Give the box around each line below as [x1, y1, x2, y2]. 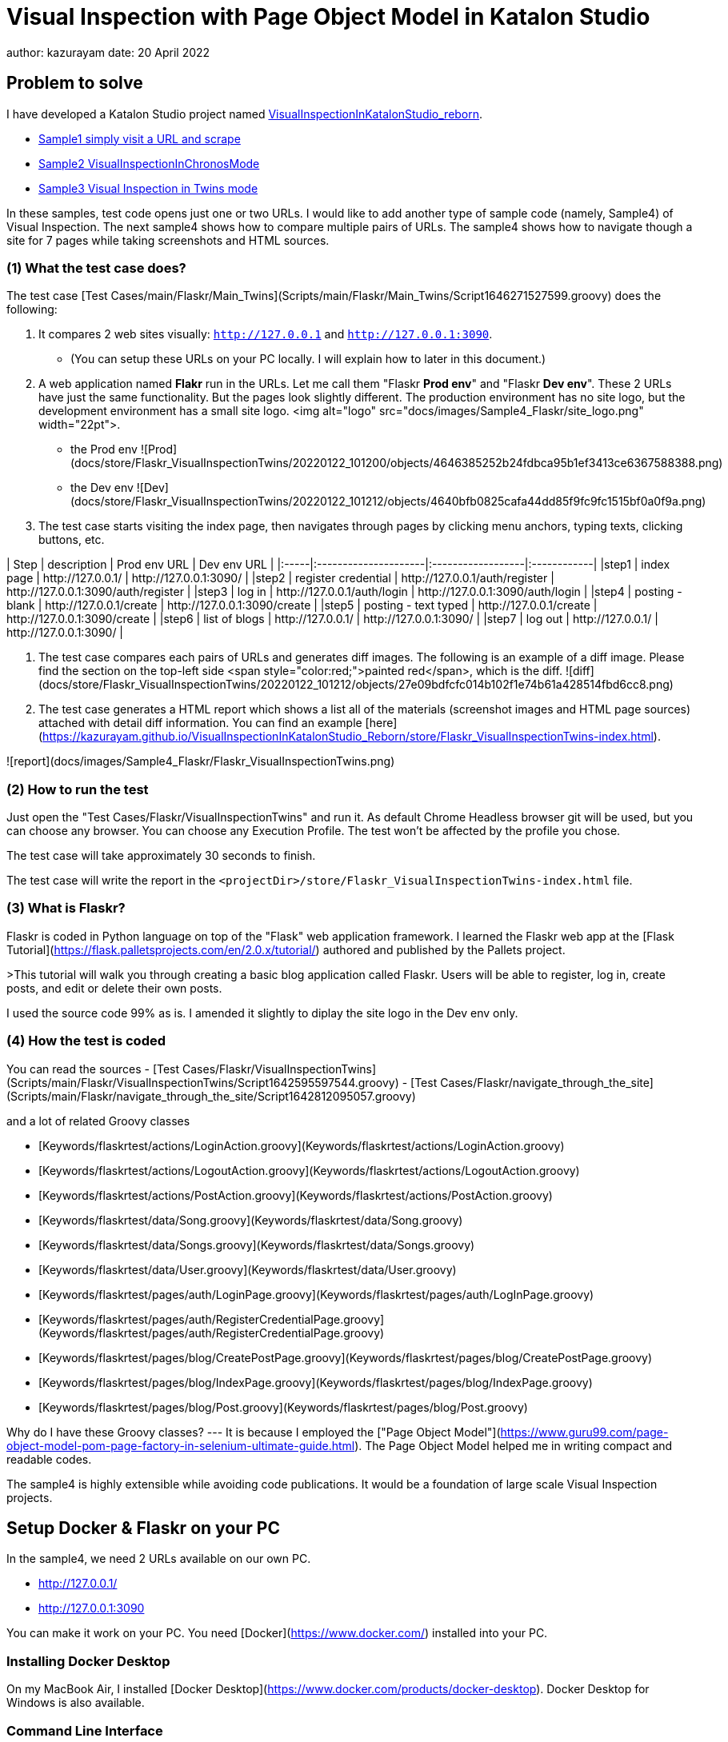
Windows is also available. [6, 1696, 145, 1710]
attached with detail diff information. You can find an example [38, 716, 362, 730]
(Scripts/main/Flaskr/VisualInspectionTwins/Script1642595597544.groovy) [6, 1075, 399, 1089]
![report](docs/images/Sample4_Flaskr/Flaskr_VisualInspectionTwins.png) [6, 754, 395, 769]
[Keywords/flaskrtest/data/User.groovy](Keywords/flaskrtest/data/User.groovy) [38, 1262, 457, 1277]
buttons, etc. [38, 533, 105, 547]
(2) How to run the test [6, 781, 149, 797]
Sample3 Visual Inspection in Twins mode [38, 181, 258, 195]
